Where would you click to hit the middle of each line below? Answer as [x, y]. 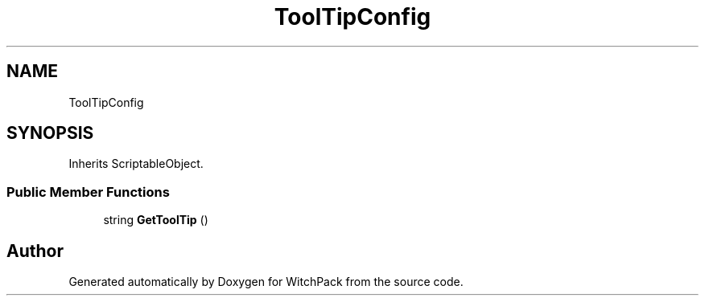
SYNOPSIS [50, 133]
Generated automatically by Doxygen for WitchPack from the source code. [266, 282]
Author [35, 251]
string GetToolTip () [156, 220]
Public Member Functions [88, 192]
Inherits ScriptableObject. [136, 164]
